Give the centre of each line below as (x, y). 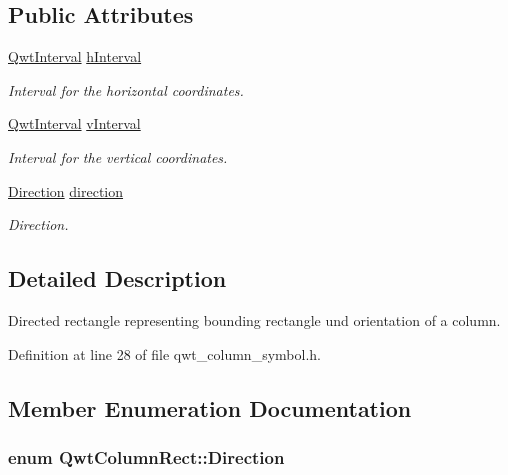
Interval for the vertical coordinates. (118, 156)
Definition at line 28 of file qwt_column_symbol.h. (164, 353)
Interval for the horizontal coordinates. (126, 89)
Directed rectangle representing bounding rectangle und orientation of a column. (254, 319)
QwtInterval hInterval (75, 56)
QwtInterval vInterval (74, 123)
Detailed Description (117, 278)
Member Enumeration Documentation (210, 407)
